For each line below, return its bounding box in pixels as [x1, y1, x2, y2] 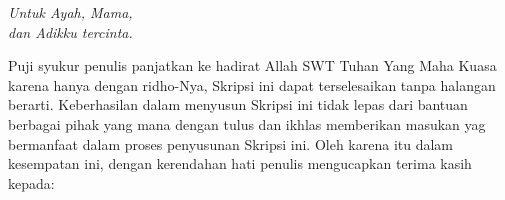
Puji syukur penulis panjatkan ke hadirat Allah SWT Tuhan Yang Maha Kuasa [8, 55, 497, 76]
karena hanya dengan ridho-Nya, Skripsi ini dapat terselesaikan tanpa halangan [8, 74, 496, 95]
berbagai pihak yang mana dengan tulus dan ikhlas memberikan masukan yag [8, 113, 486, 134]
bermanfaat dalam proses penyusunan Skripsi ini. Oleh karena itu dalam [8, 133, 454, 154]
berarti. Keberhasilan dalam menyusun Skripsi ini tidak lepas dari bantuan [8, 94, 468, 115]
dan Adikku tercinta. [8, 21, 133, 42]
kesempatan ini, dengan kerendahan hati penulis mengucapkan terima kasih [8, 153, 472, 174]
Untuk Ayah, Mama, [8, 2, 133, 22]
